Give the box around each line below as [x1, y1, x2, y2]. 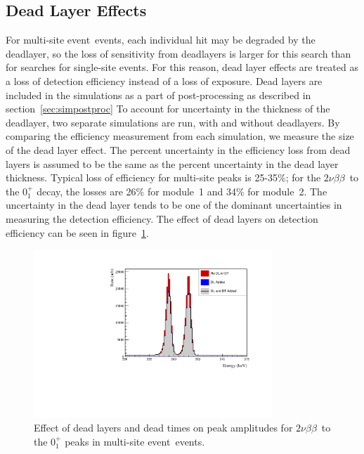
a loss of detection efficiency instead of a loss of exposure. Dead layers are [6, 73, 323, 88]
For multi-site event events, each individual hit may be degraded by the [6, 32, 316, 47]
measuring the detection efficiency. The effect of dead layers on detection [6, 211, 318, 226]
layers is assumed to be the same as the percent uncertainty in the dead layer [6, 156, 339, 171]
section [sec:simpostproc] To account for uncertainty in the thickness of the [6, 101, 330, 116]
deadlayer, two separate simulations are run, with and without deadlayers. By [6, 115, 340, 129]
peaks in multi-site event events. [65, 434, 205, 449]
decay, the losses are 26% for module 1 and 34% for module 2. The [37, 183, 327, 198]
